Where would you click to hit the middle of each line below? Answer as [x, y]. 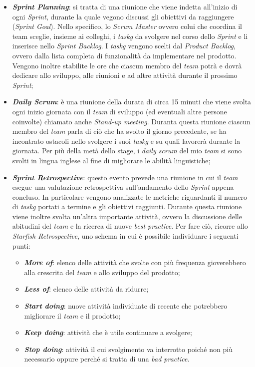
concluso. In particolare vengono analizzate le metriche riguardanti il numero [129, 196]
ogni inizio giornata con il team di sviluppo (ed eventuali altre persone [120, 111]
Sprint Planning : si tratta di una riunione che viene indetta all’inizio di [125, 6]
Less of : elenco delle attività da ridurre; [86, 289]
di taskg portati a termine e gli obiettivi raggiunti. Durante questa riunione [127, 206]
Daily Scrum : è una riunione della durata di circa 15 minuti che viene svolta [132, 102]
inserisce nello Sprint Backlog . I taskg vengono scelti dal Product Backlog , [124, 46]
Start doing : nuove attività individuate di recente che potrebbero [126, 306]
